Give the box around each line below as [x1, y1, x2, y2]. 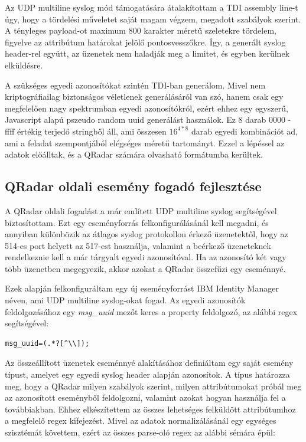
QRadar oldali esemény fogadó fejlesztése [5, 177, 262, 195]
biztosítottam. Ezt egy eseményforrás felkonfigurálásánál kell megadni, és [5, 216, 269, 228]
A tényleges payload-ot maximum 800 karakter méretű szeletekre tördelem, [5, 24, 276, 37]
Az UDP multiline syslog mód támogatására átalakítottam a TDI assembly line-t [5, 1, 298, 13]
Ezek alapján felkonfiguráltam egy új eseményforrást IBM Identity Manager [5, 282, 279, 294]
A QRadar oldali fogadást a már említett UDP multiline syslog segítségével [5, 204, 277, 217]
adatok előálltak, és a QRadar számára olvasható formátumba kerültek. [5, 148, 263, 161]
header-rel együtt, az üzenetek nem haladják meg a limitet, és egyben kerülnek [5, 47, 289, 60]
